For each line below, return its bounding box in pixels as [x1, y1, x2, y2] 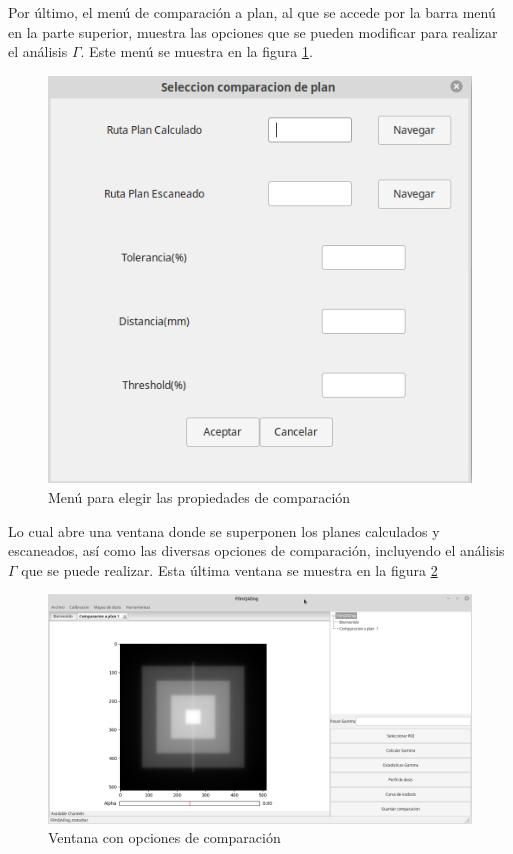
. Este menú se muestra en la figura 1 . [80, 41, 313, 62]
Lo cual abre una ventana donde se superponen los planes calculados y [8, 520, 440, 541]
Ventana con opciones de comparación [48, 827, 281, 848]
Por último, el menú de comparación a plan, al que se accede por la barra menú [8, 2, 496, 22]
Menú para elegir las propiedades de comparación [48, 486, 351, 507]
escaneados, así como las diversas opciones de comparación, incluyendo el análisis [8, 540, 505, 561]
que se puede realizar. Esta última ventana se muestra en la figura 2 [21, 559, 438, 580]
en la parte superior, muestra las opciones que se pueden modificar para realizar [8, 21, 498, 42]
